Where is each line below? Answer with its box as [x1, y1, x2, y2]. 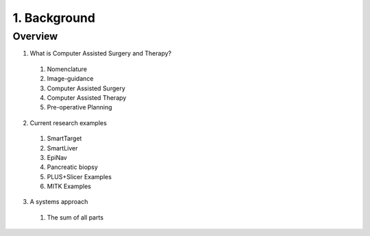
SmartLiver [47, 144, 78, 152]
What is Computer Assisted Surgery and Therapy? [29, 49, 171, 57]
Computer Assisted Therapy [47, 93, 127, 102]
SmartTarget [47, 134, 82, 143]
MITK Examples [47, 182, 92, 191]
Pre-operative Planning [47, 103, 112, 112]
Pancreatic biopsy [47, 163, 99, 171]
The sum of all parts [47, 213, 104, 222]
